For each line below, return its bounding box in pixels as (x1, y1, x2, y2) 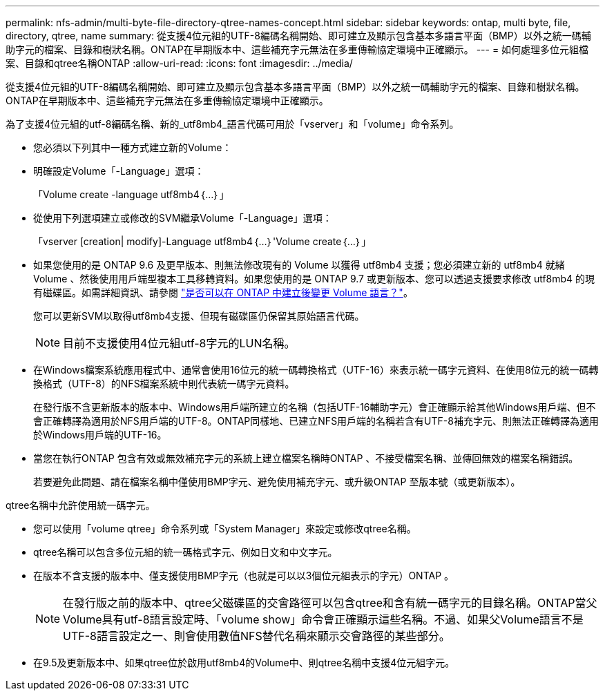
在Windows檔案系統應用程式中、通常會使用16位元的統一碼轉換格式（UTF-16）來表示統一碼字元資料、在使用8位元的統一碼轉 (33, 364, 599, 376)
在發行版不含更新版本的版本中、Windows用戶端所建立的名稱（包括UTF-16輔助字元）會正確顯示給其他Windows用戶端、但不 (33, 401, 596, 413)
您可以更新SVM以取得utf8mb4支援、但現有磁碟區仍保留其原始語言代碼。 (33, 310, 365, 322)
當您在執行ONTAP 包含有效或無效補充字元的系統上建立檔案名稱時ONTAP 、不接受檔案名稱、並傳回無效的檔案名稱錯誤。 (33, 452, 579, 464)
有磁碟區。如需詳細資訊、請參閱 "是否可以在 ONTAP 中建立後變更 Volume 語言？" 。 (33, 287, 413, 298)
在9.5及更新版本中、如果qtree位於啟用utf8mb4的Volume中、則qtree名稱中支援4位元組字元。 (33, 657, 455, 668)
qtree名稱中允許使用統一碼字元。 (6, 499, 155, 511)
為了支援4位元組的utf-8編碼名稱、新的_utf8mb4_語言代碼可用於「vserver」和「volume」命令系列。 (6, 118, 459, 130)
